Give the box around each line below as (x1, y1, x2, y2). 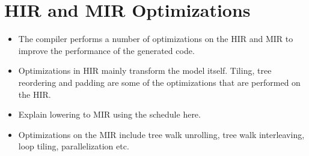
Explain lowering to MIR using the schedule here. (18, 108, 201, 121)
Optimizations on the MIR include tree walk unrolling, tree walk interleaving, (18, 128, 305, 140)
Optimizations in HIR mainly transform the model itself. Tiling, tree (18, 64, 272, 77)
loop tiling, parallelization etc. (18, 140, 129, 152)
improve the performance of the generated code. (18, 44, 195, 56)
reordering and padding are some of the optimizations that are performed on (18, 76, 301, 88)
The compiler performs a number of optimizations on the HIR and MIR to (18, 32, 293, 45)
